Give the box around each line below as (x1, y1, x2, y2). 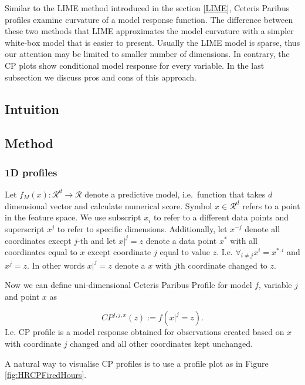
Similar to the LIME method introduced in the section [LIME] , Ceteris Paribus (5, 2, 290, 14)
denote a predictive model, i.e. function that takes (84, 188, 266, 200)
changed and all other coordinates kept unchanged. (70, 337, 253, 350)
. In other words (27, 259, 85, 271)
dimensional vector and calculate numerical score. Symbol (5, 199, 212, 212)
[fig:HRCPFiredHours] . (5, 369, 87, 381)
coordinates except (5, 234, 72, 246)
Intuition (5, 99, 59, 118)
